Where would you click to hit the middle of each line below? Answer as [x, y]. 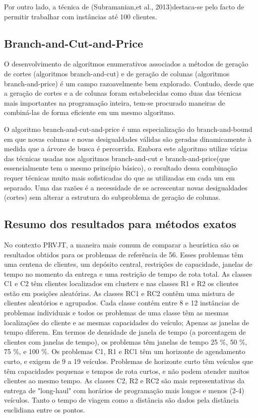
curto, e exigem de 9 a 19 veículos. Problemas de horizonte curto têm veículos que [129, 361]
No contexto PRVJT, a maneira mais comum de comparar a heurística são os [122, 244]
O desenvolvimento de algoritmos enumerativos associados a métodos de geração [126, 64]
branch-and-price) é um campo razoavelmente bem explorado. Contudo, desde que [129, 83]
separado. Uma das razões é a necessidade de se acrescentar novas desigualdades [126, 187]
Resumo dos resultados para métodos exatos [120, 224]
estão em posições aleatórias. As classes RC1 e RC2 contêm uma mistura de [119, 293]
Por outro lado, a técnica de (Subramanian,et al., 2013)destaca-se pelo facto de [124, 6]
